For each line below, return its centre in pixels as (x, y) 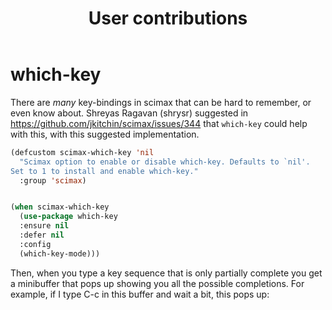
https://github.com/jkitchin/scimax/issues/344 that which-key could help (159, 123)
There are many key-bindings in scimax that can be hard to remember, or (161, 102)
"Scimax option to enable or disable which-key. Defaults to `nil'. (165, 162)
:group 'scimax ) (53, 180)
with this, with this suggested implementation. (105, 134)
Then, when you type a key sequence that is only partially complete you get (166, 273)
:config (35, 244)
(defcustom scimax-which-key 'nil (82, 152)
